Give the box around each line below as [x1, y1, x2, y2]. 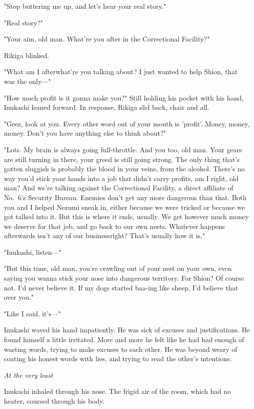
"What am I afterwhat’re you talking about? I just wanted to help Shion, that [4, 66, 238, 77]
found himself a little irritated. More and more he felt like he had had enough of [4, 334, 244, 345]
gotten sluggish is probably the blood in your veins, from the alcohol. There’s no [4, 164, 245, 174]
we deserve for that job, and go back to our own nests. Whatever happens [4, 221, 225, 231]
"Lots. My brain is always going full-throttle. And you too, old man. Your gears [4, 144, 242, 154]
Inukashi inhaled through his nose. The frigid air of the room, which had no [4, 386, 231, 396]
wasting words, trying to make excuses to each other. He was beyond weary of [4, 344, 237, 354]
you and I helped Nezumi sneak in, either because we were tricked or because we [4, 202, 245, 212]
